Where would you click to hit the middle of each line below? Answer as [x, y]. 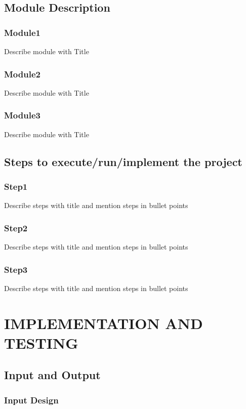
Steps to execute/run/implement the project [123, 161]
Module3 [22, 115]
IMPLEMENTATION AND [104, 323]
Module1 [22, 32]
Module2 [22, 74]
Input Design [31, 400]
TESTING [41, 342]
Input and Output [52, 375]
